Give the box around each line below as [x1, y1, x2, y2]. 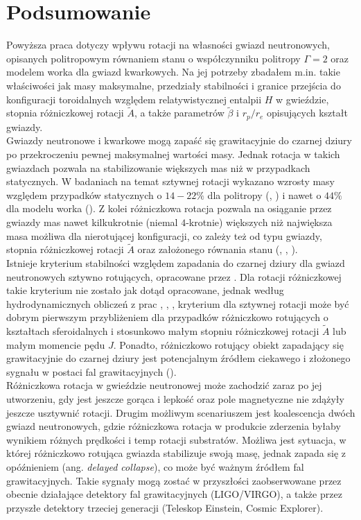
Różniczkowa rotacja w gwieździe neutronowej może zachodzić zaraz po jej [6, 378, 322, 392]
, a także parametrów [134, 105, 224, 120]
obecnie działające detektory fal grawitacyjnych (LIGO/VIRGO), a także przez [6, 487, 342, 501]
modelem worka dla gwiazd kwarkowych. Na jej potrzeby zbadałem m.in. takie [6, 64, 340, 79]
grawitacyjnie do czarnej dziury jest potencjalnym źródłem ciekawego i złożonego [6, 351, 351, 365]
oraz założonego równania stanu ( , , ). [137, 242, 298, 257]
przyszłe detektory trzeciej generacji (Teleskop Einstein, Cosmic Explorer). [6, 500, 324, 514]
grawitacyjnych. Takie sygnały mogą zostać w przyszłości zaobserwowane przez [6, 473, 342, 487]
